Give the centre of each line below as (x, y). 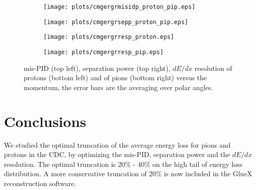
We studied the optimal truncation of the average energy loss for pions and (117, 144)
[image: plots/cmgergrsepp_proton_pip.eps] (116, 22)
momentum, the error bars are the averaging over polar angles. (118, 87)
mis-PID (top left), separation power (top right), (97, 68)
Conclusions (45, 121)
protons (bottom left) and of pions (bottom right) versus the (115, 78)
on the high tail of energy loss (198, 164)
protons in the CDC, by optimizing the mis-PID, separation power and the (117, 154)
